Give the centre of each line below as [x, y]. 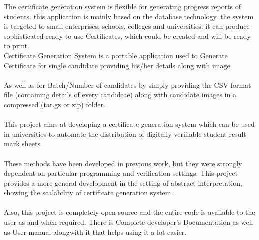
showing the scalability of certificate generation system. [89, 192]
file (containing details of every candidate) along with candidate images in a [120, 95]
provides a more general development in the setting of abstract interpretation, [123, 182]
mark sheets [22, 143]
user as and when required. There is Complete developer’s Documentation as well [129, 222]
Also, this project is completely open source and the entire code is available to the [129, 212]
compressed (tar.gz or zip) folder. [55, 104]
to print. [17, 46]
